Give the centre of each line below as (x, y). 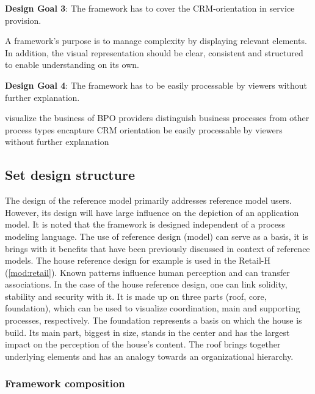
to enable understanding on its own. (72, 65)
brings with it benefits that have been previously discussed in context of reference (157, 248)
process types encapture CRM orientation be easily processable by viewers (144, 129)
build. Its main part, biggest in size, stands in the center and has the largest (147, 332)
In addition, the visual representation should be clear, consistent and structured (154, 52)
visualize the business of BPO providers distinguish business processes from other (157, 118)
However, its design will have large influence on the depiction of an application (152, 212)
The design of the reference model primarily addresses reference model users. (148, 200)
